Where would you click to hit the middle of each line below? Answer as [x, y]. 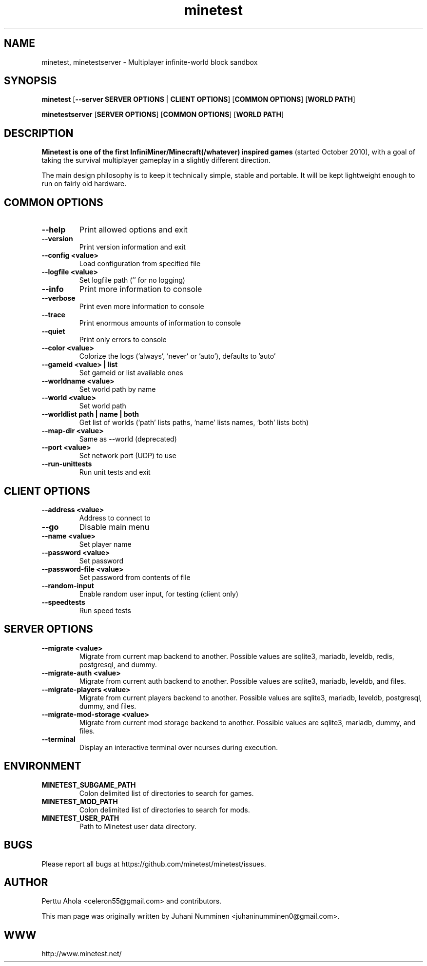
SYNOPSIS [30, 81]
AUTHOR [26, 882]
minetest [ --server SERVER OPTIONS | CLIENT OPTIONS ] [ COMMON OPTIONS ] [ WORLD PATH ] [198, 99]
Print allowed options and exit [133, 230]
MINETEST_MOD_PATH [80, 801]
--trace [53, 315]
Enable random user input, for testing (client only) [159, 594]
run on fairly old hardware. [84, 184]
